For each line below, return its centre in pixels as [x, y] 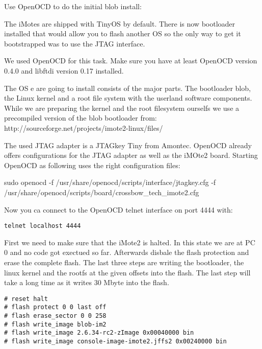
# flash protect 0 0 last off [55, 307]
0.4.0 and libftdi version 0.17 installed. [64, 70]
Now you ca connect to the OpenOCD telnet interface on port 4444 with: [119, 209]
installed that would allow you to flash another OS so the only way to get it [123, 33]
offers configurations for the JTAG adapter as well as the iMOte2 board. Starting [131, 155]
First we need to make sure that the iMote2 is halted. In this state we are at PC [130, 242]
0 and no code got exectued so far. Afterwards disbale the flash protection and [127, 252]
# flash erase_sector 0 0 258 [55, 316]
